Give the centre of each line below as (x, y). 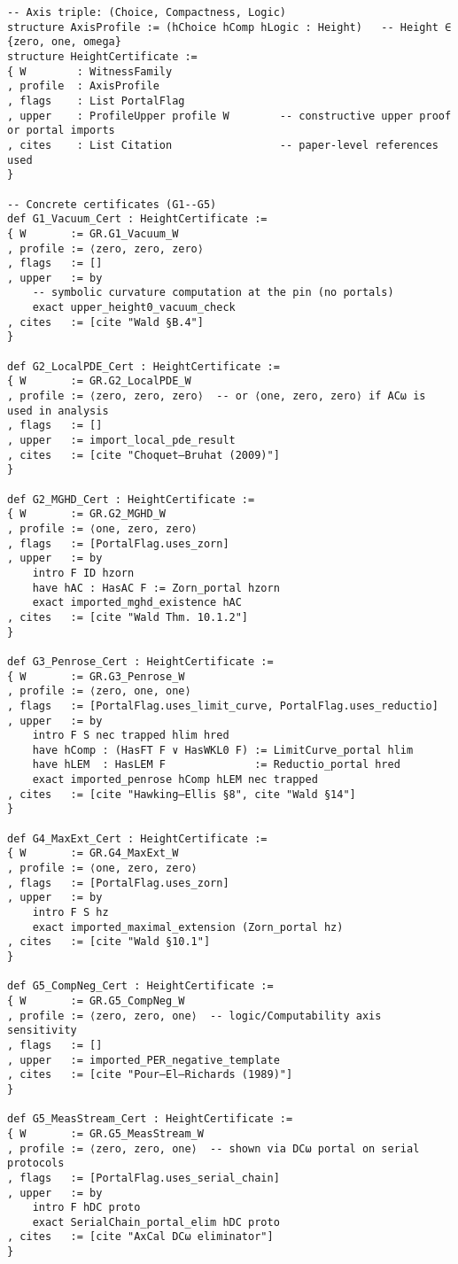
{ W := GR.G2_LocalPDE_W (99, 381)
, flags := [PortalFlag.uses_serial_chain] (144, 1178)
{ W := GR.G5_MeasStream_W (105, 1133)
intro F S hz (70, 913)
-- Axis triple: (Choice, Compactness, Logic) (147, 12)
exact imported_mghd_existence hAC (137, 603)
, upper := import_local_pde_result (121, 441)
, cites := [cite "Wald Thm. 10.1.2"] (128, 617)
